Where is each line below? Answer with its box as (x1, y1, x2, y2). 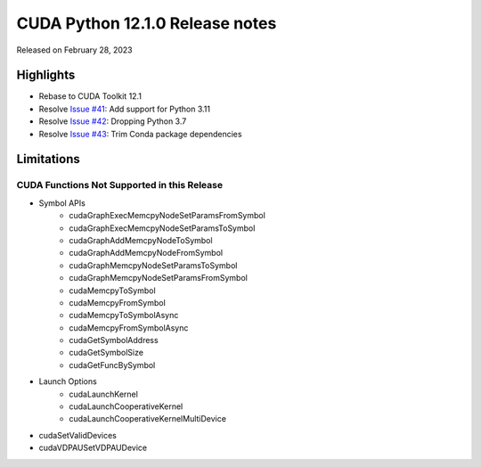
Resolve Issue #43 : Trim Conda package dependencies (38, 128, 242, 139)
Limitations (16, 152, 80, 167)
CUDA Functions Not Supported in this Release (16, 179, 223, 192)
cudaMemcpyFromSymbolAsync (69, 322, 189, 333)
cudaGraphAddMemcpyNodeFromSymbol (69, 248, 223, 258)
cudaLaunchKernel (69, 389, 138, 399)
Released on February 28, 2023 (16, 45, 133, 55)
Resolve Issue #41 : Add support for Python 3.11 (38, 103, 211, 114)
